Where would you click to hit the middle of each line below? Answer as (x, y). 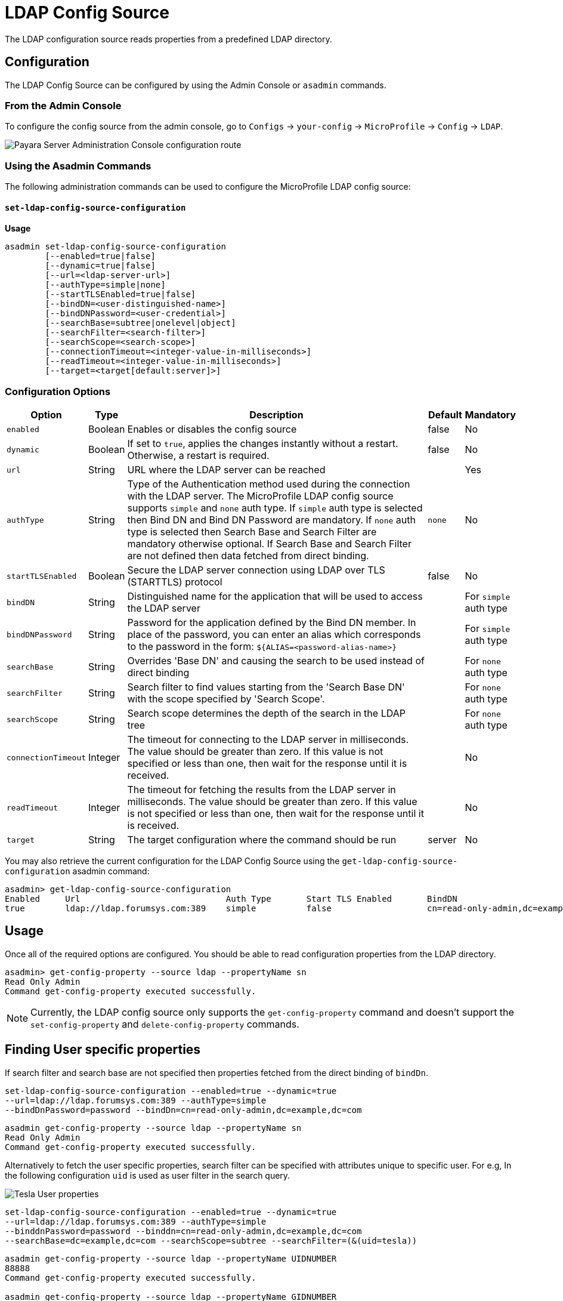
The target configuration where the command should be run (262, 840)
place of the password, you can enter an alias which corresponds (274, 635)
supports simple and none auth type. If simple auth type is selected (275, 508)
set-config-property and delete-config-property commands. (165, 1024)
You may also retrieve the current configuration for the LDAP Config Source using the (172, 861)
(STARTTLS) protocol (175, 582)
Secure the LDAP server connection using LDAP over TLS (256, 570)
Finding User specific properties (103, 1050)
